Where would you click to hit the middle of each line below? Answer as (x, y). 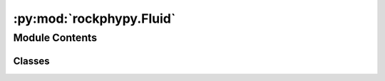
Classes (31, 61)
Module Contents (55, 38)
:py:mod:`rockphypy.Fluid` (94, 18)
